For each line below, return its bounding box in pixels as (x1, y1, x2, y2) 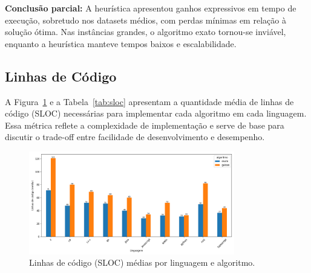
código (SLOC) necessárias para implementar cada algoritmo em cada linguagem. (5, 107, 307, 120)
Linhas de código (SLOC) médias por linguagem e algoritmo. (29, 256, 255, 269)
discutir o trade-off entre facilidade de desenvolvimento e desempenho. (5, 130, 265, 143)
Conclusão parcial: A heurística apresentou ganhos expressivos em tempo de (5, 2, 296, 14)
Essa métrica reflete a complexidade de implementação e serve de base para (5, 118, 284, 131)
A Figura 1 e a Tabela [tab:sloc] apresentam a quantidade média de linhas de (5, 95, 294, 108)
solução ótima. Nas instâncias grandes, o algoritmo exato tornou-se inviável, (5, 25, 286, 38)
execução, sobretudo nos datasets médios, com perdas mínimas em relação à (5, 13, 286, 26)
